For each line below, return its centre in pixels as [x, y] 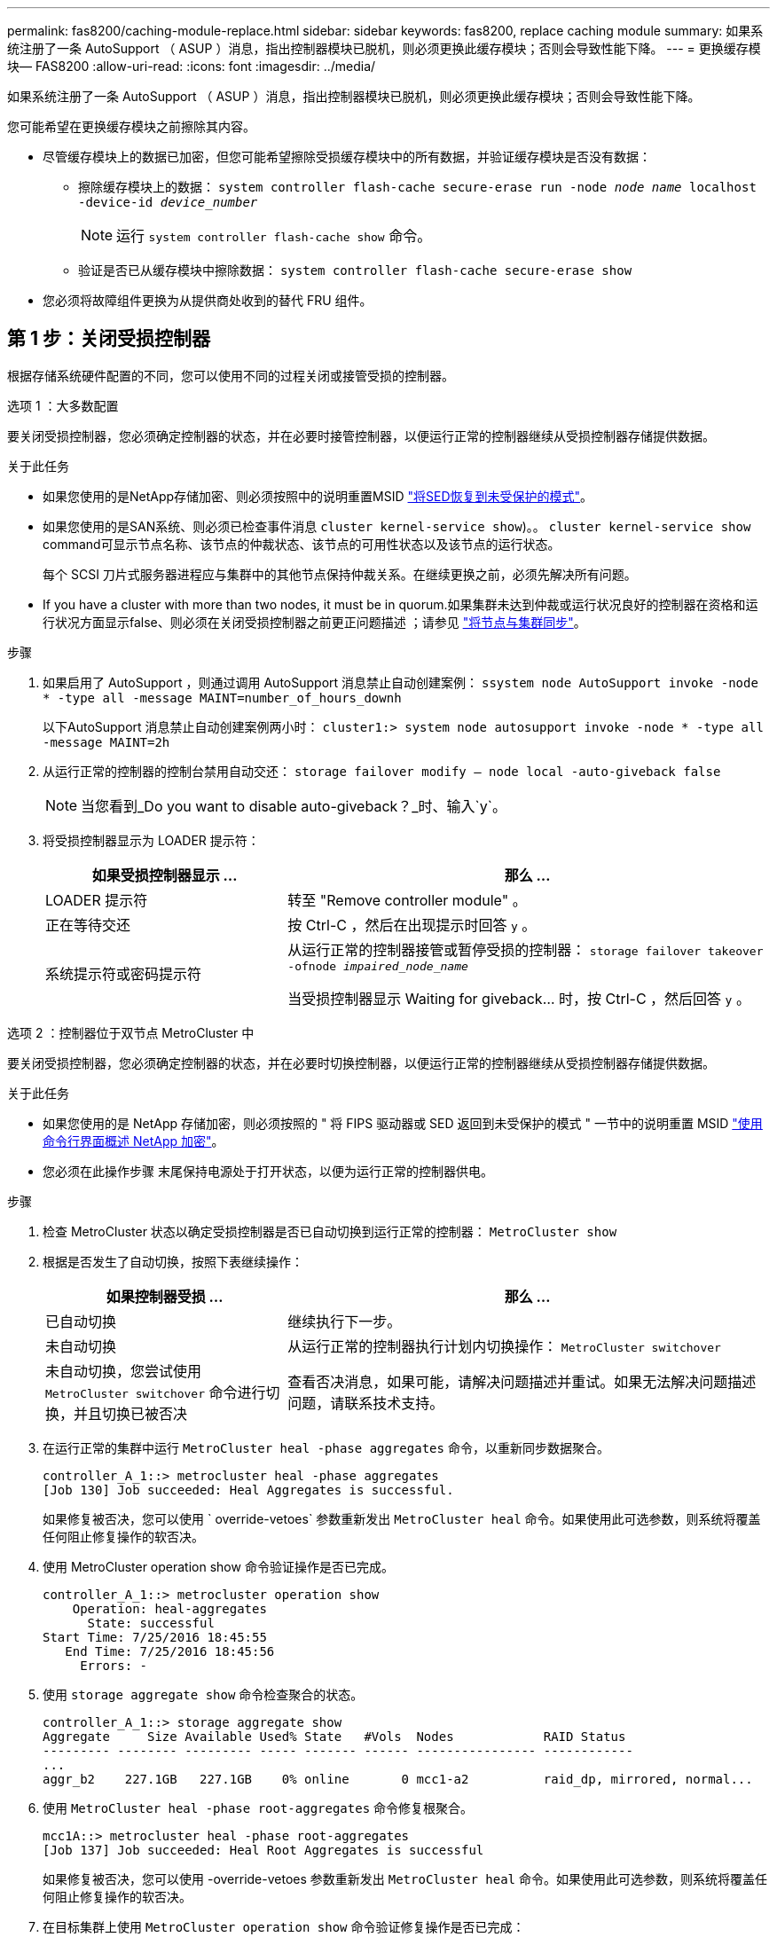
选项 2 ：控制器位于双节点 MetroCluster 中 [131, 1032]
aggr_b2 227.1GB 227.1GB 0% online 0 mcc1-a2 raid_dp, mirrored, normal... [398, 1779]
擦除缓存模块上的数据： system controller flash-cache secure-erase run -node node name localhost [417, 187]
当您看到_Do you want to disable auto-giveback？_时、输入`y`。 [294, 806]
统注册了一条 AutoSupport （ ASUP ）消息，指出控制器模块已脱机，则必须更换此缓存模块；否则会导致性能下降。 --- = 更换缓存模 [384, 48]
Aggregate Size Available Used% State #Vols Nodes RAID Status [334, 1736]
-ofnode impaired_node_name [378, 966]
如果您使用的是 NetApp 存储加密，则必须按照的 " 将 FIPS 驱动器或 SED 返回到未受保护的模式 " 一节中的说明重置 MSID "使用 [403, 1123]
